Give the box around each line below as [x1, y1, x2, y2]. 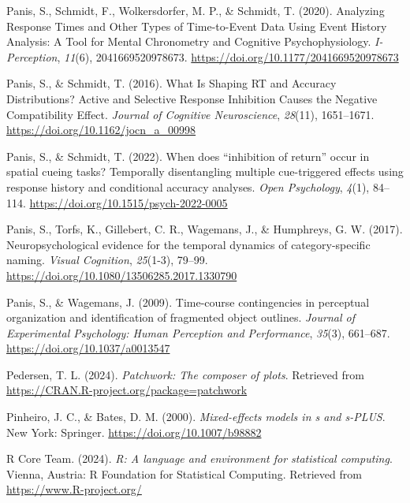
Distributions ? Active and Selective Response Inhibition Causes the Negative [6, 90, 378, 106]
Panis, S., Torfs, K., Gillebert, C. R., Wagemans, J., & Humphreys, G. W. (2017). [6, 221, 403, 237]
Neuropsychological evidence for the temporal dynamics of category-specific [6, 236, 371, 252]
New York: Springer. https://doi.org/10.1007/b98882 [6, 423, 262, 440]
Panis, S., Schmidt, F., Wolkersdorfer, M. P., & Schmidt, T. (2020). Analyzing [6, 2, 385, 18]
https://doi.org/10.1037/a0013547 [6, 340, 170, 356]
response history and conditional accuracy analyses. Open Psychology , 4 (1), [6, 178, 370, 195]
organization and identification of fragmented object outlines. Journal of [6, 309, 355, 326]
